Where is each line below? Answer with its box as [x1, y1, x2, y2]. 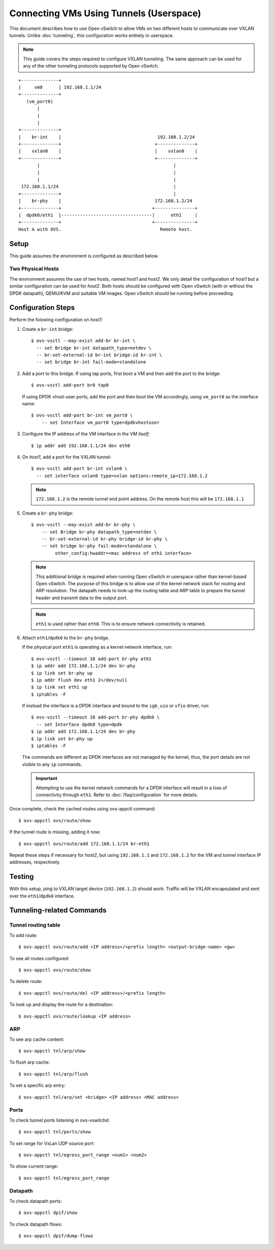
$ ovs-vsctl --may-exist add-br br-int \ [31, 338, 135, 344]
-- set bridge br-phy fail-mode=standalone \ [41, 543, 157, 549]
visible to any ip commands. [22, 761, 82, 767]
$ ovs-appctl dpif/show [18, 1210, 78, 1216]
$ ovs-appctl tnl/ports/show [18, 1129, 91, 1135]
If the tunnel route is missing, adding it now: [9, 829, 101, 835]
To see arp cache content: [9, 1036, 64, 1042]
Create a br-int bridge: [22, 326, 74, 332]
